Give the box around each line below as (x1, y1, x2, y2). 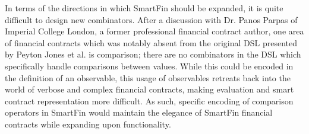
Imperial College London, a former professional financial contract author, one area (5, 25, 304, 37)
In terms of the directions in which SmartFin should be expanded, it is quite (5, 2, 283, 14)
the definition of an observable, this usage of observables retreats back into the (5, 71, 291, 84)
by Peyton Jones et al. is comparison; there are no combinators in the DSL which (5, 48, 301, 60)
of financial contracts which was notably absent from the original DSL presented (5, 36, 298, 49)
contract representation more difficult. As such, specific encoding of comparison (5, 94, 294, 107)
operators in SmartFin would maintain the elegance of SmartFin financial (5, 106, 273, 119)
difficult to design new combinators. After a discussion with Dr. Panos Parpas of (5, 13, 298, 25)
